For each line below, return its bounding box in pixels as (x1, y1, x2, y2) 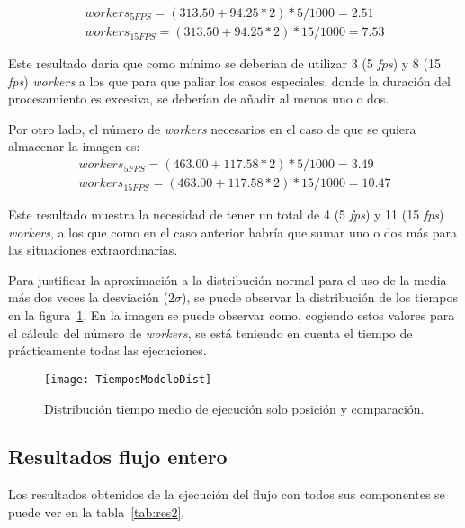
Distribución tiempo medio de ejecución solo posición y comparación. (44, 398, 425, 417)
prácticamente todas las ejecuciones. (8, 341, 207, 360)
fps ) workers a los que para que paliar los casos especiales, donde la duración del (8, 71, 452, 90)
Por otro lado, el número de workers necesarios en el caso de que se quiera (8, 119, 416, 138)
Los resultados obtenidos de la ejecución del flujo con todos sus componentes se (8, 485, 445, 504)
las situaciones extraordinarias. (8, 240, 178, 259)
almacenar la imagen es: (8, 137, 140, 156)
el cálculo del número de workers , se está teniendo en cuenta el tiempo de (8, 323, 413, 342)
